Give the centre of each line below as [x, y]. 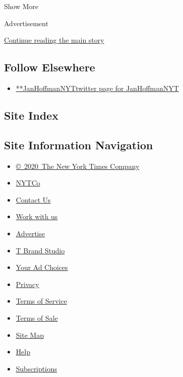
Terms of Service [41, 301]
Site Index [31, 115]
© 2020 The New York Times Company [77, 166]
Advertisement [26, 23]
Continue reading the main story [54, 40]
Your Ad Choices [42, 267]
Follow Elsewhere [50, 67]
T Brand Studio [40, 250]
